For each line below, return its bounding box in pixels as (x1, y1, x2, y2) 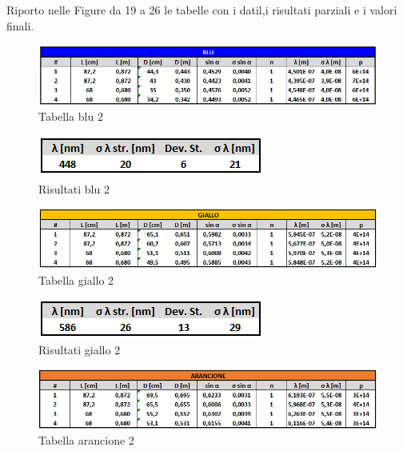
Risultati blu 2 (38, 180, 110, 197)
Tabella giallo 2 (38, 271, 114, 288)
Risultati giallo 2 (38, 341, 121, 357)
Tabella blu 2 (38, 107, 103, 124)
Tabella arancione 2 (38, 431, 134, 448)
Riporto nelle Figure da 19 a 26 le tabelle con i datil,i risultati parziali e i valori (6, 2, 397, 18)
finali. (6, 17, 34, 34)
